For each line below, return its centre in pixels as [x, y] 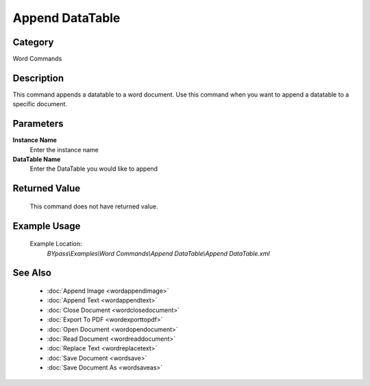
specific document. [40, 104]
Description [38, 78]
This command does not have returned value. [94, 206]
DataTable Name [37, 159]
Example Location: [56, 244]
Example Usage [47, 226]
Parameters [38, 124]
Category [33, 42]
